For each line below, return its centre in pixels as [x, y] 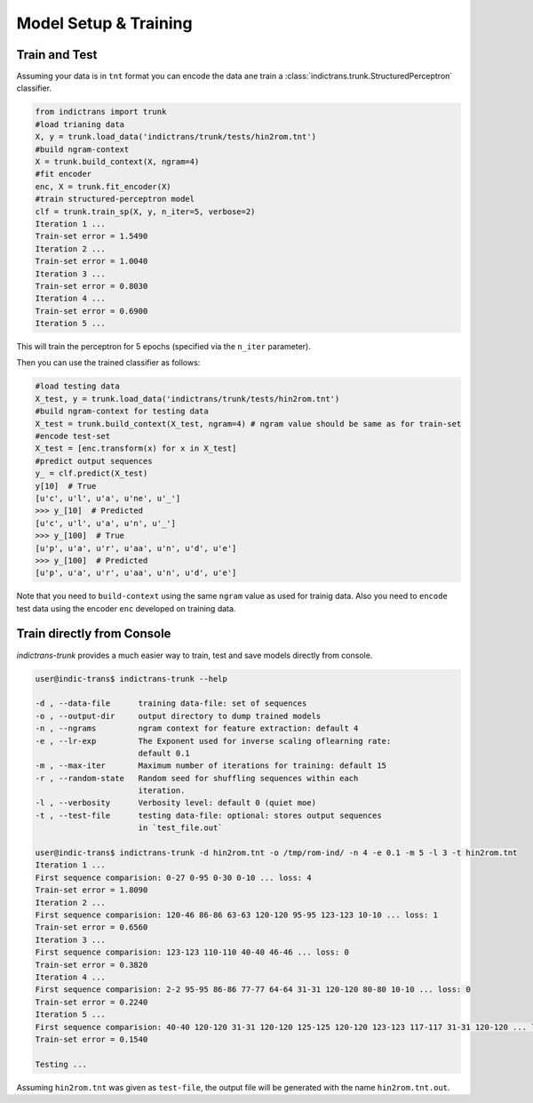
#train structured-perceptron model [115, 199]
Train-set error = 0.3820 [91, 965]
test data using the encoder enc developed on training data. [126, 608]
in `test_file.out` [180, 828]
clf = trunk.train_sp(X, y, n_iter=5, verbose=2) [145, 212]
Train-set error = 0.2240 [91, 1002]
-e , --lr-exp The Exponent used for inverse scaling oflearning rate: [213, 741]
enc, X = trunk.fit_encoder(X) [103, 186]
